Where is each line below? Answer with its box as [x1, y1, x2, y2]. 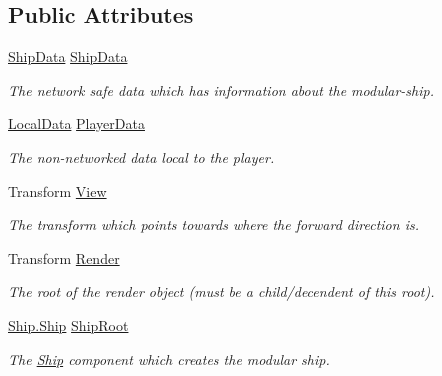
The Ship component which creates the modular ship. [8, 348, 330, 369]
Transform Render [8, 247, 120, 268]
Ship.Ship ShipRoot [8, 314, 129, 335]
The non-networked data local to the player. [8, 146, 275, 167]
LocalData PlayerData [8, 113, 145, 134]
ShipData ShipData [8, 46, 128, 67]
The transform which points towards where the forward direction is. [8, 214, 419, 235]
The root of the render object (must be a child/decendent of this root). [8, 281, 435, 302]
